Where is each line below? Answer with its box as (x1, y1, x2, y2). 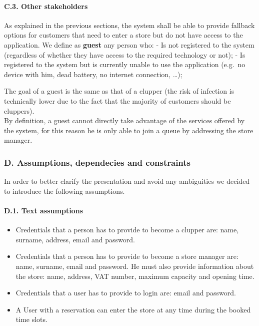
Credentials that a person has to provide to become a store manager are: (15, 251, 238, 261)
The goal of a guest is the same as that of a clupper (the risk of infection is (4, 86, 234, 96)
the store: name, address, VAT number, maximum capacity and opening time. (15, 270, 254, 281)
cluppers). (4, 105, 34, 116)
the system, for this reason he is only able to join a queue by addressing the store (4, 125, 253, 135)
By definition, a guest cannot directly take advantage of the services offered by (4, 115, 245, 126)
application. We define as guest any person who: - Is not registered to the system (4, 39, 254, 50)
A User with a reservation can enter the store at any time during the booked (15, 304, 251, 314)
